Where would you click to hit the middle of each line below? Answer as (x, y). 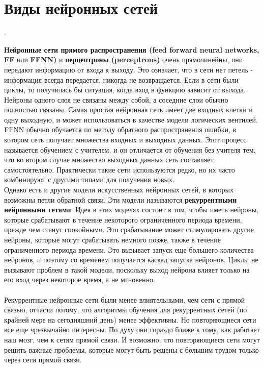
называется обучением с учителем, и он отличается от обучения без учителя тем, (130, 149)
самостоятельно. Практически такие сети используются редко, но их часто (120, 169)
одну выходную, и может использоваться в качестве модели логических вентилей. (131, 119)
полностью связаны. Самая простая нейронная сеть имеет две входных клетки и (128, 109)
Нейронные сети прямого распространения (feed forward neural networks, (132, 49)
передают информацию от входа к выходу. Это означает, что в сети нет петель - (129, 69)
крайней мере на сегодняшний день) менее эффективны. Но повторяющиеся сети (130, 319)
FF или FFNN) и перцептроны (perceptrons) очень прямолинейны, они (124, 59)
